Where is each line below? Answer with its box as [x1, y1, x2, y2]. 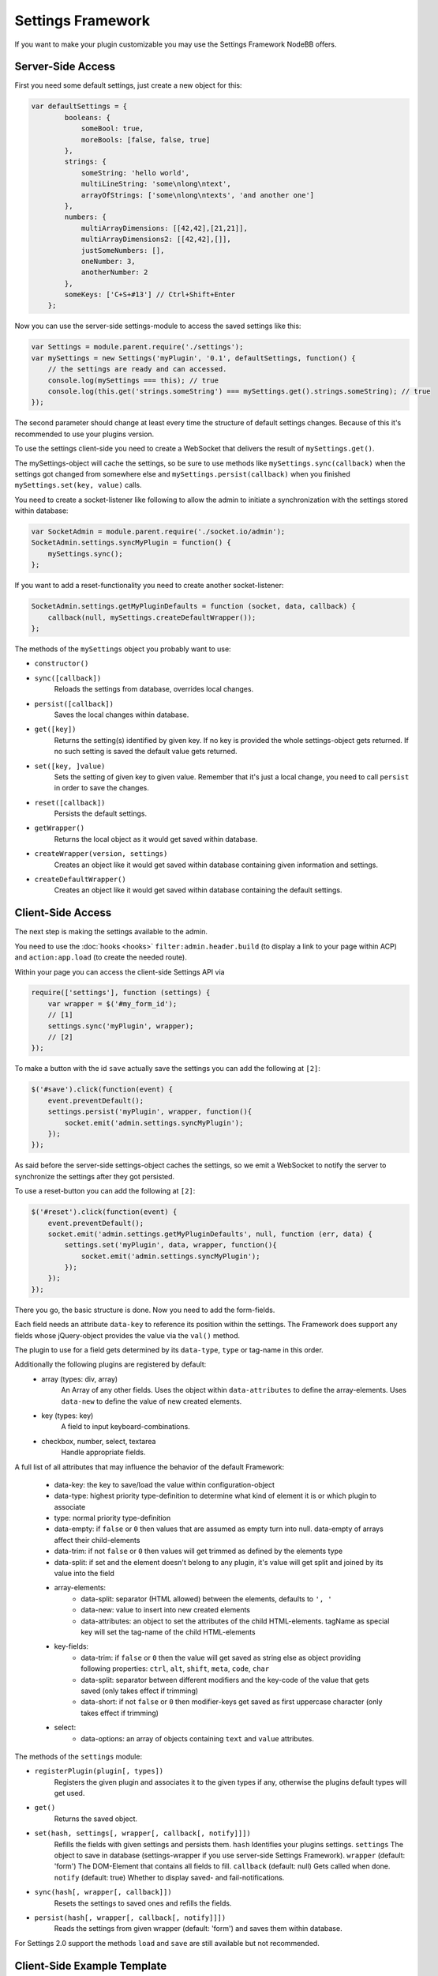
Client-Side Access [14, 906, 112, 920]
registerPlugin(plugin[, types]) [34, 1767, 164, 1776]
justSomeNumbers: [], [80, 246, 165, 255]
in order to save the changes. [54, 783, 150, 793]
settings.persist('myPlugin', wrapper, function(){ [47, 1107, 253, 1116]
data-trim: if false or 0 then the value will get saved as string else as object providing [80, 1653, 361, 1662]
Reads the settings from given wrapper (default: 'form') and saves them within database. [54, 1924, 343, 1933]
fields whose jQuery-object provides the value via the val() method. [14, 1330, 241, 1340]
